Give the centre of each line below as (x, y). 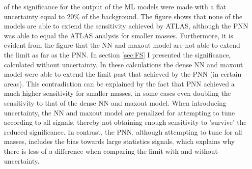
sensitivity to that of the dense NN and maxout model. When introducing (115, 102)
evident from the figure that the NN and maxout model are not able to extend (122, 45)
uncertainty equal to (34, 16)
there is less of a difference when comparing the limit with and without (111, 151)
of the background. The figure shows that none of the (162, 16)
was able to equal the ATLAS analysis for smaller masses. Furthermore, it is (119, 35)
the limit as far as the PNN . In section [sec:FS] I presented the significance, (117, 54)
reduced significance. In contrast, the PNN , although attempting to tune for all (123, 131)
